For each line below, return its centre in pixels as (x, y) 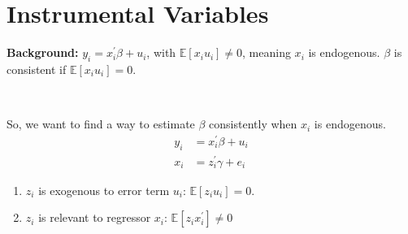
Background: (43, 52)
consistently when (253, 124)
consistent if (37, 69)
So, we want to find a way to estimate (101, 124)
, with (161, 52)
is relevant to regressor (95, 217)
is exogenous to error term (104, 190)
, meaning (267, 52)
